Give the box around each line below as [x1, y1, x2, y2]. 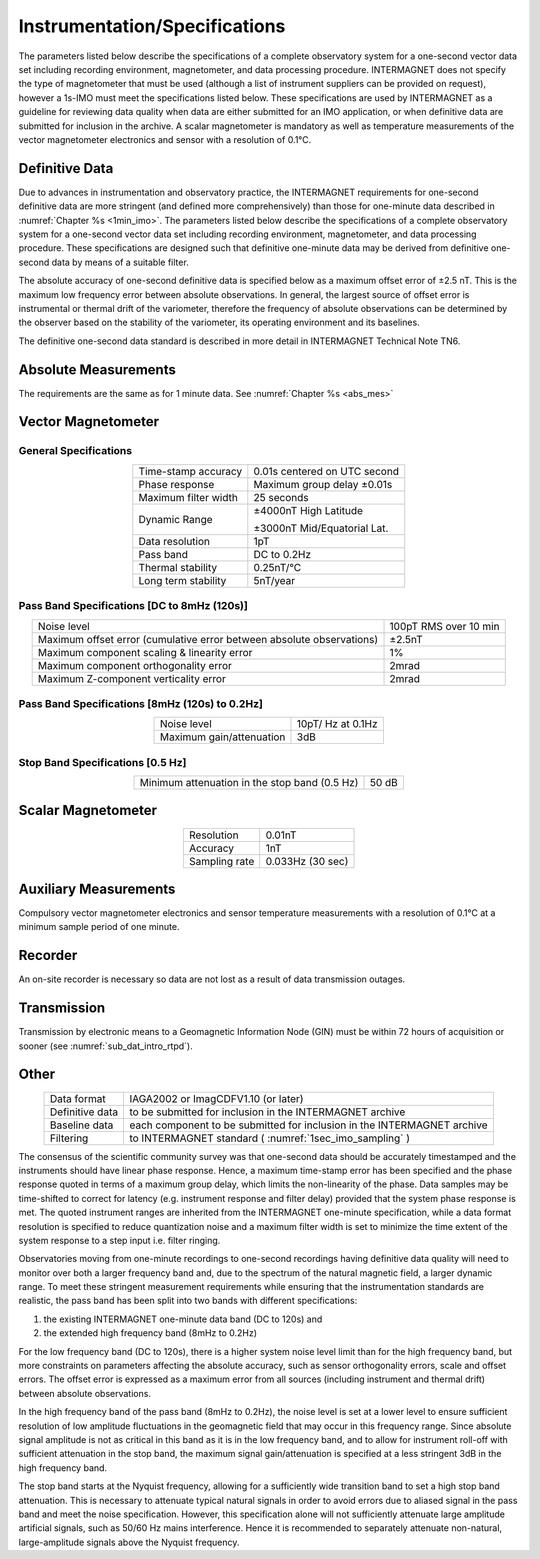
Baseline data [50, 1118, 114, 1132]
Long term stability [138, 573, 227, 587]
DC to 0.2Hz [253, 547, 312, 561]
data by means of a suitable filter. [51, 256, 189, 268]
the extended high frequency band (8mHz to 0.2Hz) [43, 1327, 258, 1339]
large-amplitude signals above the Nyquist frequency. [18, 1536, 240, 1548]
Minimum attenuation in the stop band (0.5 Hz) [139, 776, 359, 790]
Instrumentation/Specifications [18, 15, 286, 37]
